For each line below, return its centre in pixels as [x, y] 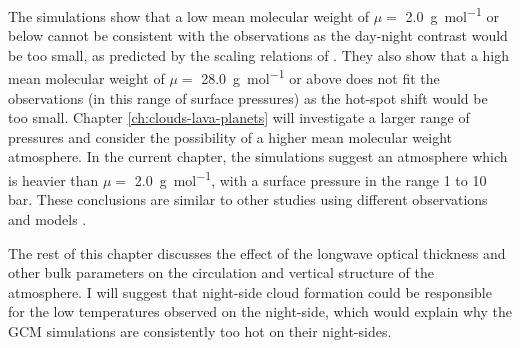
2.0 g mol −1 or [452, 14]
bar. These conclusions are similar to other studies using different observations [248, 199]
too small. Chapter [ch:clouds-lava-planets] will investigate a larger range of [239, 117]
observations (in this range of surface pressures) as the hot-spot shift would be [248, 97]
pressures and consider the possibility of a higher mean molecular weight [230, 136]
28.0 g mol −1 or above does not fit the [320, 77]
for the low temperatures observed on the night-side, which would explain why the [260, 311]
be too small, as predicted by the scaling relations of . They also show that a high [259, 54]
